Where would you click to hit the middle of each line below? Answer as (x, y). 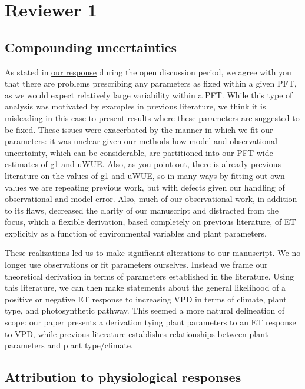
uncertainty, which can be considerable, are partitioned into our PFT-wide (139, 152)
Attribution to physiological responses (123, 377)
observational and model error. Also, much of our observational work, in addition (151, 199)
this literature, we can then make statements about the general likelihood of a (145, 287)
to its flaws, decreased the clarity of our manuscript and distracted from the (142, 210)
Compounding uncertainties (91, 47)
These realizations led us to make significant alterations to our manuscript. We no (153, 253)
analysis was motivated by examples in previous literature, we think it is (135, 106)
